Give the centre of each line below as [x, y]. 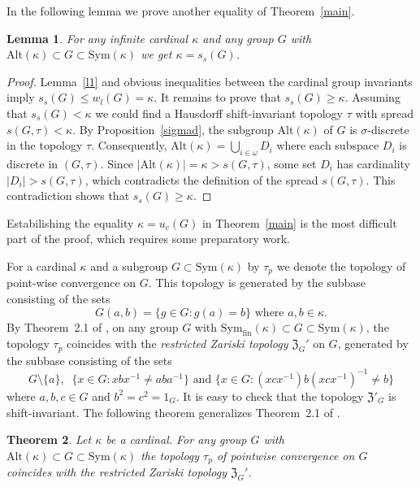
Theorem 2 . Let [49, 439]
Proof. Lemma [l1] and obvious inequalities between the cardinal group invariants [210, 81]
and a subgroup [129, 265]
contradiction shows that [68, 196]
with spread [385, 113]
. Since [117, 163]
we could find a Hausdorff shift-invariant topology [219, 113]
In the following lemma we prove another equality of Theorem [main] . [181, 11]
